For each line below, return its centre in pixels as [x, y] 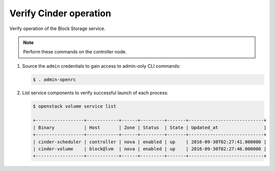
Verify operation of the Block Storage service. [57, 28]
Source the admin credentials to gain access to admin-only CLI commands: [101, 66]
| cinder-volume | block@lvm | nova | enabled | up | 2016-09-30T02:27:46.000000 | [150, 149]
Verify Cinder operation [60, 13]
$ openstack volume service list [75, 106]
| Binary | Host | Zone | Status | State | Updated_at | [150, 127]
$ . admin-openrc [54, 79]
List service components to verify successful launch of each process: [95, 93]
